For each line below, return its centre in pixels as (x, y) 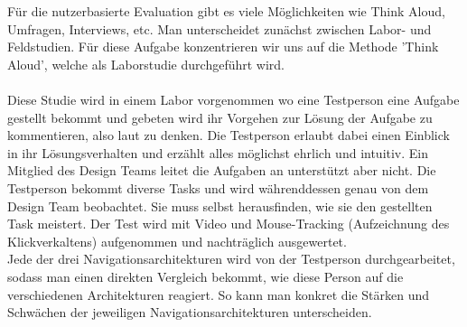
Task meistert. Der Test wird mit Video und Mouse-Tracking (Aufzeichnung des (229, 224)
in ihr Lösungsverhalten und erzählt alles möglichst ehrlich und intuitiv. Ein (218, 152)
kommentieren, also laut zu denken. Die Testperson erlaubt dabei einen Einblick (229, 135)
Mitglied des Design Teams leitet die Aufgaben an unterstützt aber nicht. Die (222, 170)
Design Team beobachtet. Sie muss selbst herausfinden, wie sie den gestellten (220, 206)
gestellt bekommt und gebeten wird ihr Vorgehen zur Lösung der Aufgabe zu (220, 117)
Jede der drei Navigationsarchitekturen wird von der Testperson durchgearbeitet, (231, 259)
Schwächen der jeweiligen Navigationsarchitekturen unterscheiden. (190, 312)
